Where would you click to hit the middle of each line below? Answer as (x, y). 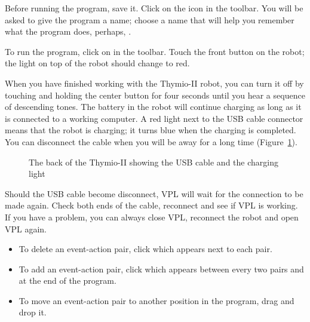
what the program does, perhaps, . (68, 31)
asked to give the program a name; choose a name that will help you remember (150, 19)
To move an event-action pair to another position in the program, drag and (156, 300)
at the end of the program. (67, 280)
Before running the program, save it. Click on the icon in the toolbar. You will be (154, 8)
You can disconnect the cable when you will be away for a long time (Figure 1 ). (151, 141)
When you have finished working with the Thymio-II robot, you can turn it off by (154, 83)
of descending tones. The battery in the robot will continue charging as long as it (153, 107)
